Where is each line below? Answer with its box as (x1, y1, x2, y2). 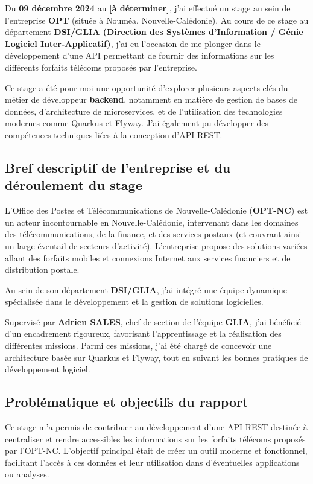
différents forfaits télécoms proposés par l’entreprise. (5, 60, 197, 73)
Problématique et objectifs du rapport (5, 392, 248, 411)
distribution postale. (5, 263, 80, 276)
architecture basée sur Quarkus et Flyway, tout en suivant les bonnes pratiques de (5, 351, 308, 363)
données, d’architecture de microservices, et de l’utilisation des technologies (5, 104, 283, 117)
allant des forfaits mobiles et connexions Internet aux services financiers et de (5, 251, 291, 264)
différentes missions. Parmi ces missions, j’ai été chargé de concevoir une (5, 339, 272, 352)
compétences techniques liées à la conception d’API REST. (5, 128, 223, 141)
